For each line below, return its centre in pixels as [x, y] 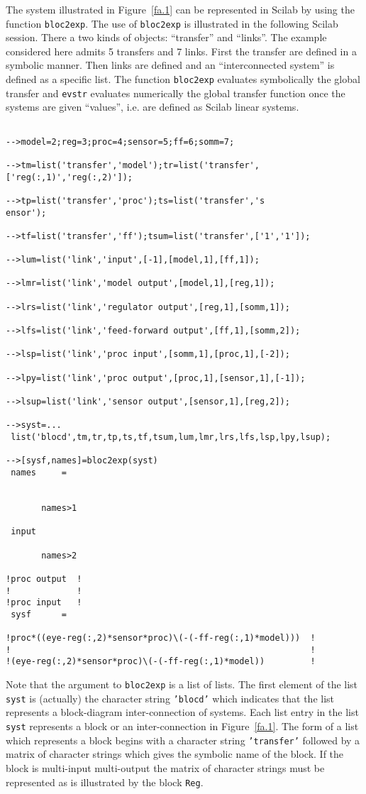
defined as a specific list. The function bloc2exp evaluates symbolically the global [183, 79]
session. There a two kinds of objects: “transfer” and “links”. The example [166, 37]
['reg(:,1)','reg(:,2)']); [69, 177]
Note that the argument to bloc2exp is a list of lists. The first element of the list [182, 684]
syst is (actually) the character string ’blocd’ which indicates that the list [170, 698]
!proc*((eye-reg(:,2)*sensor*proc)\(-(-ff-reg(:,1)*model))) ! [161, 638]
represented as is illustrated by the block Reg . [105, 782]
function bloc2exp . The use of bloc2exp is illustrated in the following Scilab [172, 23]
